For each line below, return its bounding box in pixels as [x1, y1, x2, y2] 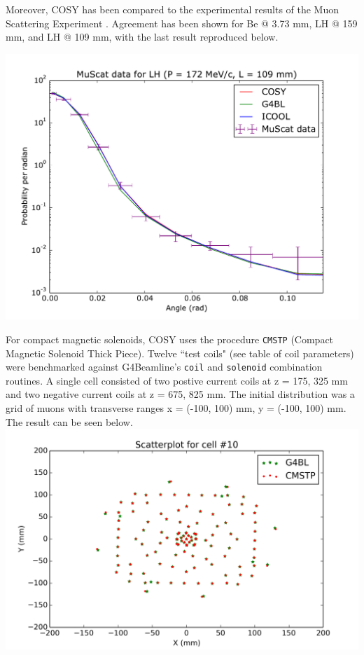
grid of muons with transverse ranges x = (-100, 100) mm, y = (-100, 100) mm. [6, 400, 346, 415]
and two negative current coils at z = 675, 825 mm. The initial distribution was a [6, 387, 355, 401]
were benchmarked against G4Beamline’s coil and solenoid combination [6, 359, 323, 374]
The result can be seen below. [6, 414, 133, 429]
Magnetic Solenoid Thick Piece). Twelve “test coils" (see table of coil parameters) [6, 345, 354, 360]
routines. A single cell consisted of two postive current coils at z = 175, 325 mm [6, 373, 348, 387]
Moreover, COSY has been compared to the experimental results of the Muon [6, 2, 339, 16]
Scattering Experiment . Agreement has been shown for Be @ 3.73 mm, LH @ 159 [6, 15, 358, 30]
